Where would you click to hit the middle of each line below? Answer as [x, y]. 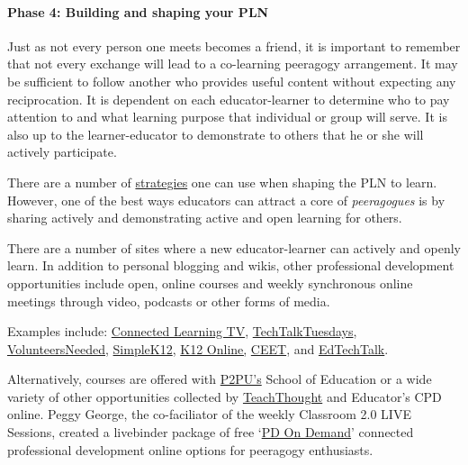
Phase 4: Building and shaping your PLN [138, 11]
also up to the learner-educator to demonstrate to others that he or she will [216, 134]
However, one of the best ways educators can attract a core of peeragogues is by [226, 200]
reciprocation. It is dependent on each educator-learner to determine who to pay [229, 99]
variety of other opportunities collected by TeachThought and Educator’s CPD [225, 396]
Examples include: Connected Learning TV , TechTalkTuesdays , [182, 331]
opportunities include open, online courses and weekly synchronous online [210, 283]
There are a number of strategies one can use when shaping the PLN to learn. [222, 182]
